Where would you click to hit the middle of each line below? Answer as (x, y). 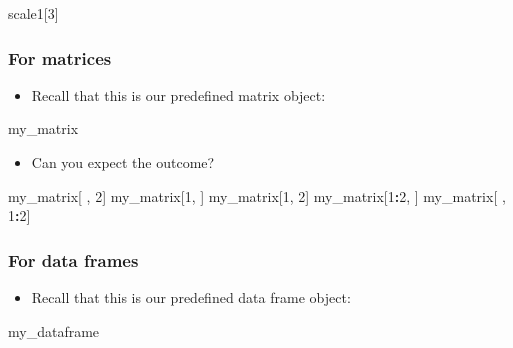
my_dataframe (54, 330)
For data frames (73, 259)
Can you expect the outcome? (123, 162)
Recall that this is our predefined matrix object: (178, 94)
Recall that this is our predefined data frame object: (191, 297)
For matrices (60, 57)
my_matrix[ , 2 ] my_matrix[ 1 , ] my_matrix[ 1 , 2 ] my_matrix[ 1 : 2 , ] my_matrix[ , (257, 195)
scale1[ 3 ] (33, 13)
